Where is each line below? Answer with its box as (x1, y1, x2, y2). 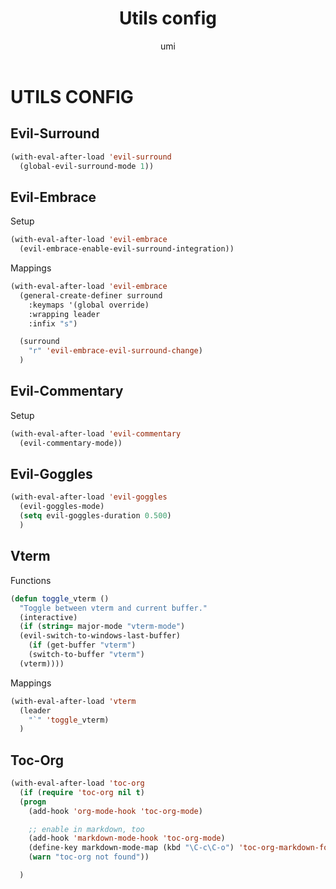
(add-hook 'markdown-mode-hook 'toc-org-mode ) (28, 833, 226, 844)
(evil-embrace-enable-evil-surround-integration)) (19, 244, 235, 254)
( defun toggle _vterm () (10, 593, 110, 604)
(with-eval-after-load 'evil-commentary (10, 428, 182, 439)
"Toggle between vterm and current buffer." (19, 603, 208, 613)
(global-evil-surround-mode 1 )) (19, 161, 155, 171)
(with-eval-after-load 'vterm (10, 696, 137, 706)
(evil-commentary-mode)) (19, 438, 123, 448)
